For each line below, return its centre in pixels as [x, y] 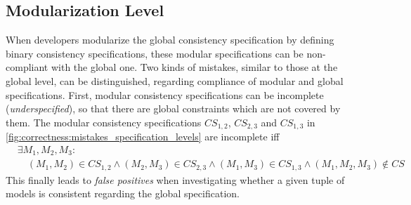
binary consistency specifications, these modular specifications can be [155, 53]
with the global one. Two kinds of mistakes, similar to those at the [194, 67]
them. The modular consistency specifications [104, 122]
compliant [27, 67]
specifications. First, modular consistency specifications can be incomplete [165, 94]
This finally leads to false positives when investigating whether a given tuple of [175, 179]
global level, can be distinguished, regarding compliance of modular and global [175, 80]
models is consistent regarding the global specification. [123, 193]
